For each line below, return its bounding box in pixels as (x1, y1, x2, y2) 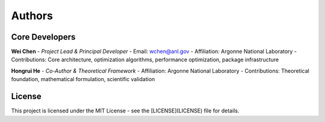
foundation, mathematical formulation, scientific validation (11, 76, 155, 83)
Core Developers (11, 32, 76, 42)
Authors (11, 9, 54, 22)
